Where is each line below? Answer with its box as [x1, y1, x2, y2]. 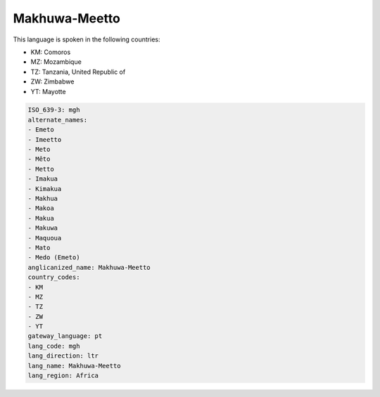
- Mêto [27, 155, 51, 163]
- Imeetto [27, 136, 62, 143]
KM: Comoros [30, 48, 71, 56]
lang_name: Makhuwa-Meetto [27, 362, 121, 370]
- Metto [27, 165, 54, 173]
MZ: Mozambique [30, 58, 82, 66]
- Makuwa [27, 224, 58, 232]
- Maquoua [27, 234, 62, 242]
